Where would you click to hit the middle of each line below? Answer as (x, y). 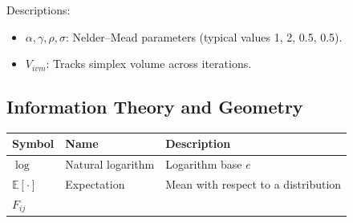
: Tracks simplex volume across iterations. (149, 64)
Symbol (33, 143)
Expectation (95, 184)
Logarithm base (204, 164)
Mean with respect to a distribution (254, 184)
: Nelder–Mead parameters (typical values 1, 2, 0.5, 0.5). (204, 36)
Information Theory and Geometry (155, 107)
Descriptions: (39, 10)
